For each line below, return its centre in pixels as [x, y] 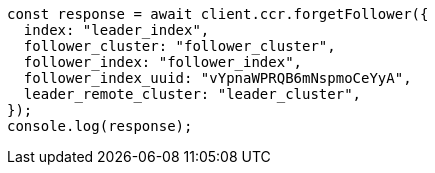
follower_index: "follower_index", [163, 62]
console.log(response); [100, 126]
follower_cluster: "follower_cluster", [179, 46]
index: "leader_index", [116, 30]
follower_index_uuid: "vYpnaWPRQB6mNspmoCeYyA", [217, 78]
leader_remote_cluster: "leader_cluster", [192, 94]
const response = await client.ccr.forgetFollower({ [218, 14]
